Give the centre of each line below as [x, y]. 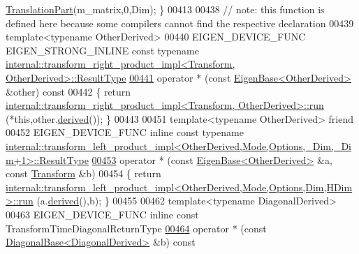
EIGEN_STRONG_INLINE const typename [102, 50]
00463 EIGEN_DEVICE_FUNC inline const [102, 214]
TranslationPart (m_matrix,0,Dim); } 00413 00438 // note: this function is [165, 9]
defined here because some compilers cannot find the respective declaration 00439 [180, 23]
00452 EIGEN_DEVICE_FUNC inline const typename [125, 132]
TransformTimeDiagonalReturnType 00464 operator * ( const [136, 228]
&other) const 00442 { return [68, 91]
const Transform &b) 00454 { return [83, 173]
